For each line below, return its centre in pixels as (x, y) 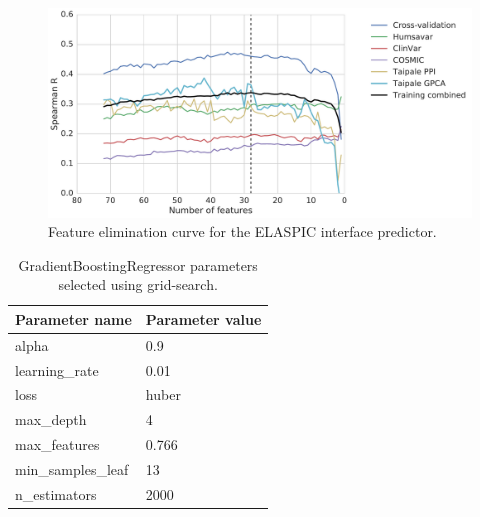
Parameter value (203, 318)
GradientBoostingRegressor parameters (138, 264)
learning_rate (57, 369)
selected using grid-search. (138, 284)
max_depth (51, 419)
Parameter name (73, 318)
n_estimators (56, 493)
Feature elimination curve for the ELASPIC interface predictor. (242, 231)
